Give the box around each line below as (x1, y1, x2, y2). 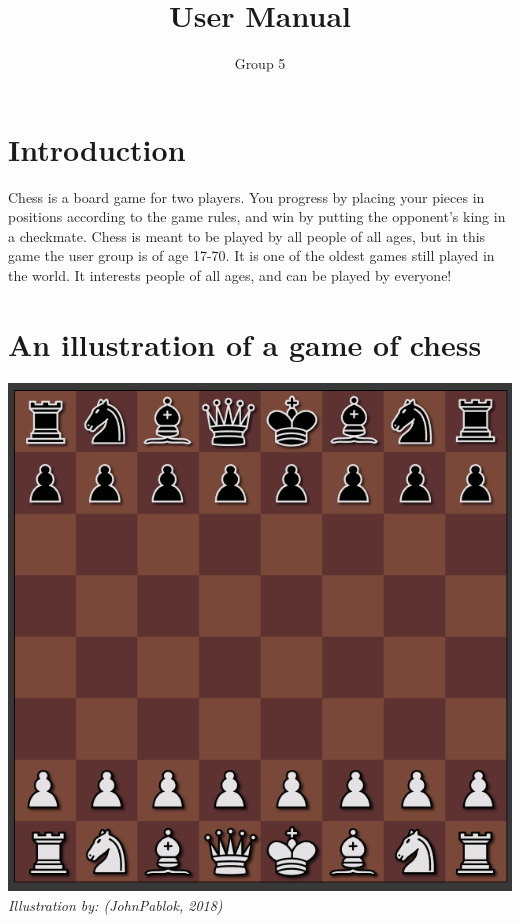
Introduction (8, 128, 186, 169)
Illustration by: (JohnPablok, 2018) (8, 895, 223, 916)
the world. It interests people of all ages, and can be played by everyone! (8, 265, 452, 286)
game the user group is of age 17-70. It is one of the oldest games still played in (8, 245, 495, 266)
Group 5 (234, 53, 286, 74)
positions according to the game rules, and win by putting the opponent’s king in (8, 206, 506, 227)
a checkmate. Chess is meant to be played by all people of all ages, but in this (8, 225, 486, 246)
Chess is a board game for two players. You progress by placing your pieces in (8, 186, 485, 207)
